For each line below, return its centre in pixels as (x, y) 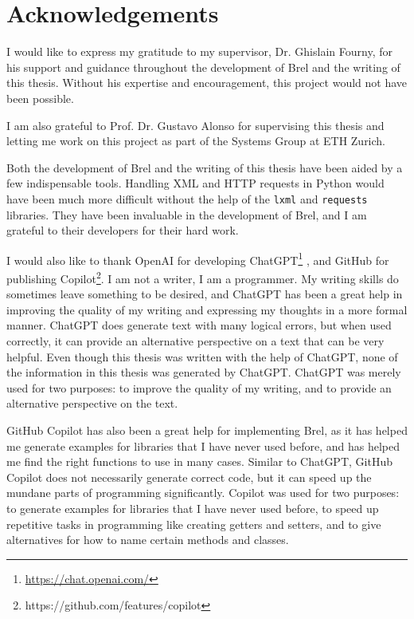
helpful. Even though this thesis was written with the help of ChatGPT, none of (202, 356)
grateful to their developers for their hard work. (123, 230)
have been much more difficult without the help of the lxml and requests (187, 198)
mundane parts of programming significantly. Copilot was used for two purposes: (203, 493)
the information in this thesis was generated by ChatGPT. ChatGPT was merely (204, 372)
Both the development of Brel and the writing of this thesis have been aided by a (205, 167)
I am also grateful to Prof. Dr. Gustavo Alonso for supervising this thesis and (195, 125)
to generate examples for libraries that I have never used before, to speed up (193, 508)
